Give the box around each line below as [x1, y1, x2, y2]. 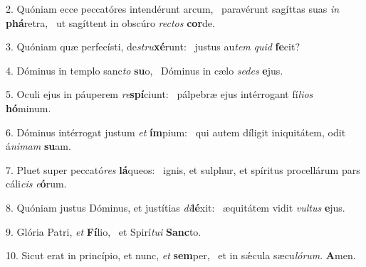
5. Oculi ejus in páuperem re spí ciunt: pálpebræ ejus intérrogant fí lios [6, 87, 313, 102]
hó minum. [6, 100, 51, 115]
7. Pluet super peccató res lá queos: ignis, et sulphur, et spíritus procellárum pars [6, 162, 360, 177]
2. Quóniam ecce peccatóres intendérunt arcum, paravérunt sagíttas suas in [6, 1, 340, 16]
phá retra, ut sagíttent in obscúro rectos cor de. [6, 15, 215, 30]
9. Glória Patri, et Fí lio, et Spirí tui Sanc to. [6, 224, 202, 239]
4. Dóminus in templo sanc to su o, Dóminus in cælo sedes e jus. [6, 62, 283, 77]
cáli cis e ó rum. [6, 176, 67, 191]
